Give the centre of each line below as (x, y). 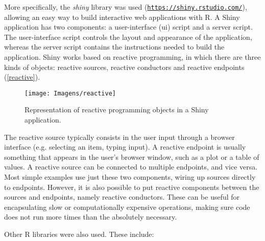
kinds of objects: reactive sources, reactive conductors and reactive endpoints (124, 67)
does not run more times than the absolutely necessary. (91, 217)
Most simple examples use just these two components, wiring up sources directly (130, 177)
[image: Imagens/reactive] (70, 93)
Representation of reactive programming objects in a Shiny (117, 110)
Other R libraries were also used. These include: (79, 234)
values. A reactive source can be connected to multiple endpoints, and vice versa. (131, 167)
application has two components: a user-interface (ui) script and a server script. (128, 27)
